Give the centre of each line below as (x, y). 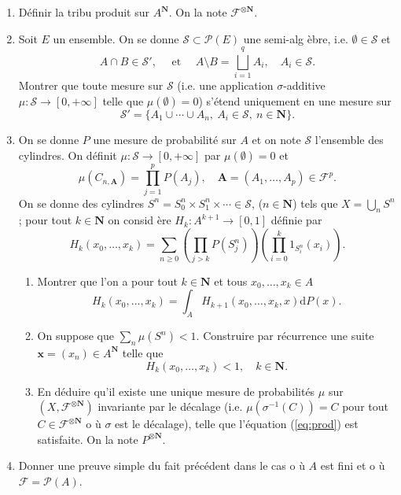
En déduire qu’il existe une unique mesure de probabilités (176, 391)
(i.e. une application (225, 85)
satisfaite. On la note (88, 439)
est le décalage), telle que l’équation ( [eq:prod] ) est (237, 424)
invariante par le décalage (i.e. (170, 406)
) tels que (315, 203)
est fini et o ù (353, 465)
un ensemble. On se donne (116, 38)
